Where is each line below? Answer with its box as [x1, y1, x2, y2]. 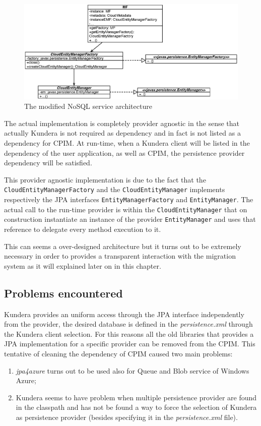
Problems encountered [4, 285, 123, 300]
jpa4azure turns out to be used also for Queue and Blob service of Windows [16, 365, 249, 376]
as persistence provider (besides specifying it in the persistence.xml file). [16, 411, 238, 422]
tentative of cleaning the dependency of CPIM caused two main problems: [4, 348, 233, 358]
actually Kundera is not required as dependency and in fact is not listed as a [4, 128, 241, 138]
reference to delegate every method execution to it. [4, 223, 161, 234]
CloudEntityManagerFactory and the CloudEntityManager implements [4, 184, 225, 195]
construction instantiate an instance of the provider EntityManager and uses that [4, 214, 256, 224]
